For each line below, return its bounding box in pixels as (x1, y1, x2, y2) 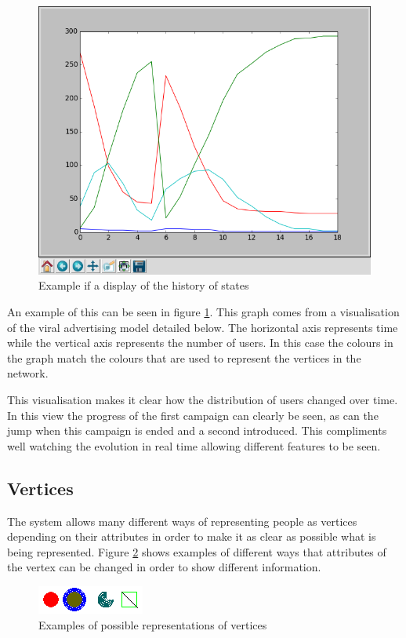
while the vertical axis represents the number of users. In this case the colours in (7, 334, 393, 351)
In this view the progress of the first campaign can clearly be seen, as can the (7, 406, 379, 423)
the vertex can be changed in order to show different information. (7, 559, 321, 575)
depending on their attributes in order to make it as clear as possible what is (7, 528, 376, 545)
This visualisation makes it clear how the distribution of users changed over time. (7, 391, 398, 407)
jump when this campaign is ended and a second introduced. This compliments (7, 422, 387, 439)
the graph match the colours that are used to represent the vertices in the (7, 349, 361, 366)
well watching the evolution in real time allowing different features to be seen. (7, 437, 381, 454)
